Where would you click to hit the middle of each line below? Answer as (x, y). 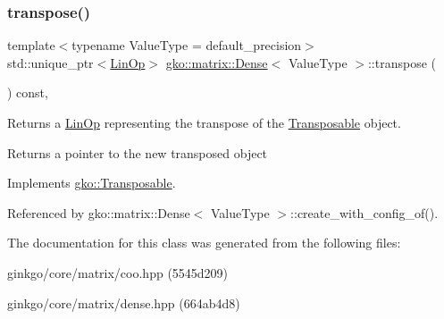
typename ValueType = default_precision (187, 45)
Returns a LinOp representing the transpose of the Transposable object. (204, 122)
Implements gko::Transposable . (92, 183)
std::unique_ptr (50, 62)
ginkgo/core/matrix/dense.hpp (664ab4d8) (124, 302)
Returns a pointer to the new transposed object (138, 152)
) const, (28, 92)
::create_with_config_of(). (364, 212)
